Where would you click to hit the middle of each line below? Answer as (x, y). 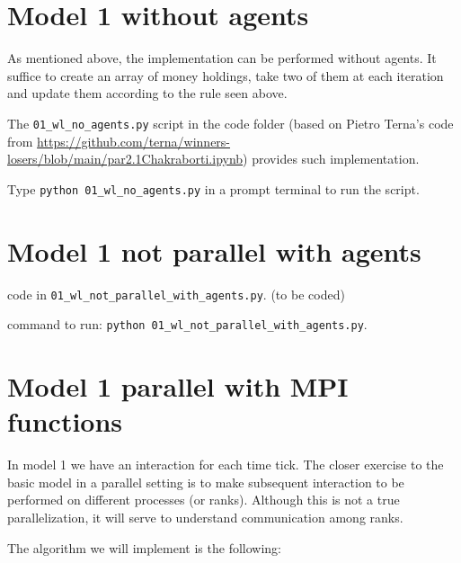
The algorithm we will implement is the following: (144, 547)
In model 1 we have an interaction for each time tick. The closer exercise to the (226, 465)
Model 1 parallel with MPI (178, 386)
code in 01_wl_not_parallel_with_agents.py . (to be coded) (176, 294)
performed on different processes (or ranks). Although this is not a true (204, 500)
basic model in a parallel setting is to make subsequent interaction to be (206, 482)
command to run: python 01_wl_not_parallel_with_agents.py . (187, 324)
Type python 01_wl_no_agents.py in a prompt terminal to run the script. (213, 188)
